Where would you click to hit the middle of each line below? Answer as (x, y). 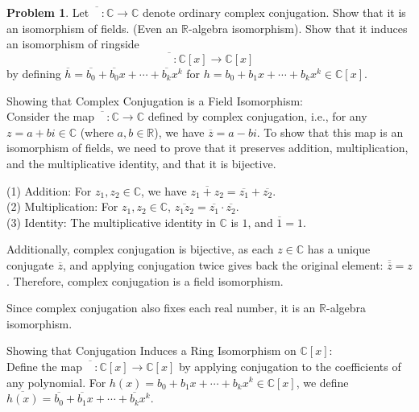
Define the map (44, 366)
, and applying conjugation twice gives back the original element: (223, 264)
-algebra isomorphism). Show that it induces (298, 28)
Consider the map (51, 116)
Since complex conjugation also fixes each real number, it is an (161, 308)
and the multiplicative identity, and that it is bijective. (141, 163)
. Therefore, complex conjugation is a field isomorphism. (145, 280)
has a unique (339, 249)
